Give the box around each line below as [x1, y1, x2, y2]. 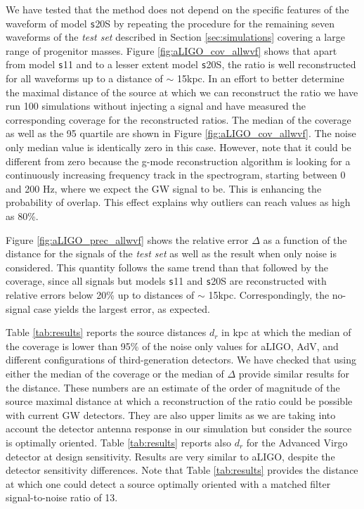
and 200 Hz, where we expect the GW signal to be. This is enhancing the [6, 181, 322, 195]
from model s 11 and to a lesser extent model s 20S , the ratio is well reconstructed [6, 57, 356, 72]
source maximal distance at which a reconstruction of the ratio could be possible [6, 394, 353, 408]
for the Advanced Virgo [246, 435, 348, 449]
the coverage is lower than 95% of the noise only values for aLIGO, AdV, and [6, 338, 339, 353]
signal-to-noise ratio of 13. [6, 490, 118, 505]
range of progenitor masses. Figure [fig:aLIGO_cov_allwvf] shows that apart [6, 43, 337, 58]
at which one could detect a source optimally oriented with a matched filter [6, 476, 331, 491]
